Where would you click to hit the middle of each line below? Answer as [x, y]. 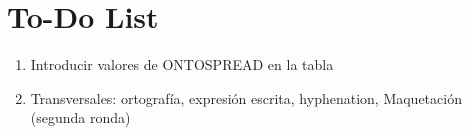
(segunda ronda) [80, 117]
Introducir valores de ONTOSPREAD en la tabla [182, 64]
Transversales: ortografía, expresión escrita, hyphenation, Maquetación [246, 97]
